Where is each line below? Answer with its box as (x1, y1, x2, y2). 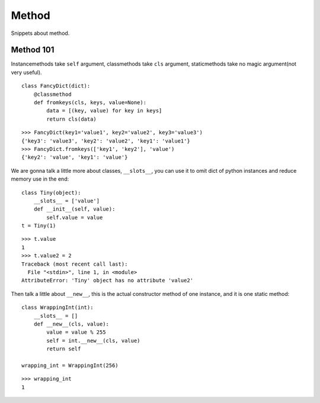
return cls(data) (46, 115, 97, 122)
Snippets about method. (11, 30, 70, 37)
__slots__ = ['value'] (33, 197, 100, 204)
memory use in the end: (11, 175, 69, 183)
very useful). (11, 69, 42, 76)
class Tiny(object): (21, 189, 81, 196)
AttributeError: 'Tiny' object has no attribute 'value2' (21, 277, 194, 284)
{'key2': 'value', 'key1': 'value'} (21, 154, 128, 161)
